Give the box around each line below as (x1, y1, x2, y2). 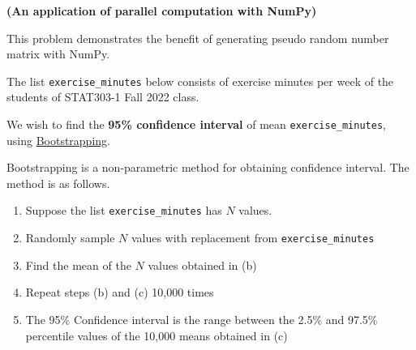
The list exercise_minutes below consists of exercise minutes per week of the (6, 72, 394, 89)
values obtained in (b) (148, 256, 257, 273)
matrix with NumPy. (6, 45, 110, 62)
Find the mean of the (25, 256, 131, 273)
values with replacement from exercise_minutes (131, 229, 375, 246)
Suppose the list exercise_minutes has (25, 202, 222, 219)
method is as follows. (6, 174, 110, 191)
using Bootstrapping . (6, 131, 110, 148)
